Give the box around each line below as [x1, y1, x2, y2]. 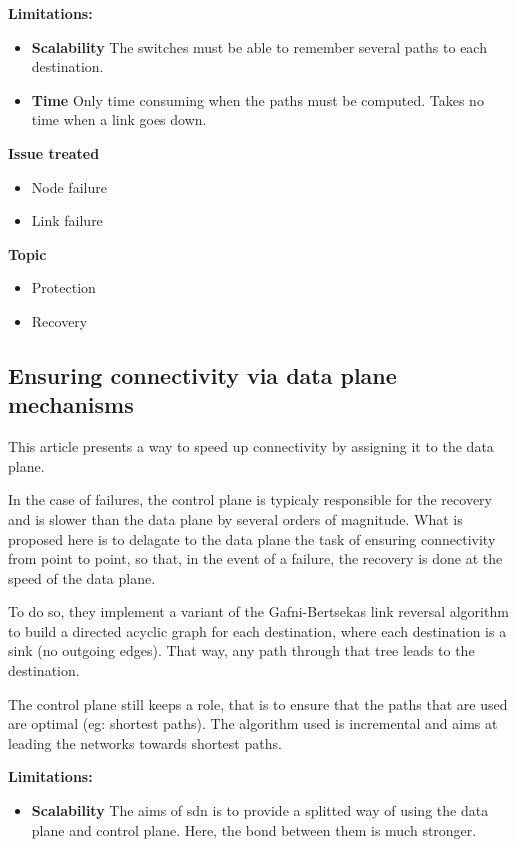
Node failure [31, 176, 107, 197]
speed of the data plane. [8, 567, 156, 588]
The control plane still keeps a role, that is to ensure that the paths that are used [8, 693, 508, 714]
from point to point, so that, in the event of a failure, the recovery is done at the [8, 548, 503, 569]
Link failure [31, 210, 103, 231]
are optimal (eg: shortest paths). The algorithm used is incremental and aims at [8, 713, 498, 734]
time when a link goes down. [31, 109, 207, 130]
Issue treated [8, 142, 100, 163]
